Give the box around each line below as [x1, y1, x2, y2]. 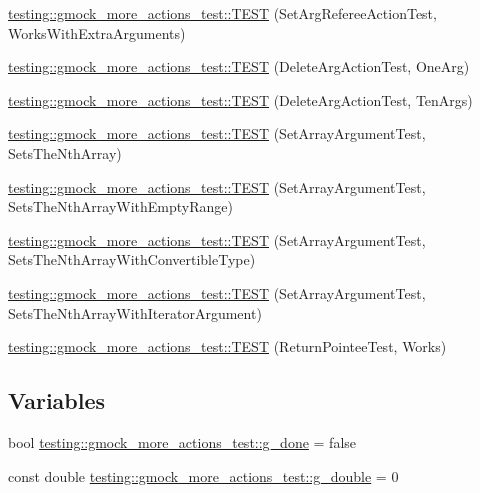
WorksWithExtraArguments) [8, 22, 186, 43]
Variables [8, 385, 106, 416]
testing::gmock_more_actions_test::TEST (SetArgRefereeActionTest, [8, 3, 437, 23]
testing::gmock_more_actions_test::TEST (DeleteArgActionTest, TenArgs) [8, 89, 473, 110]
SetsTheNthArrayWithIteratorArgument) [8, 302, 262, 323]
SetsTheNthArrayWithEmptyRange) [8, 196, 233, 217]
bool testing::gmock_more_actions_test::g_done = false [8, 431, 357, 452]
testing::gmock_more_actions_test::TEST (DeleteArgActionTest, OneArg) [8, 56, 470, 77]
